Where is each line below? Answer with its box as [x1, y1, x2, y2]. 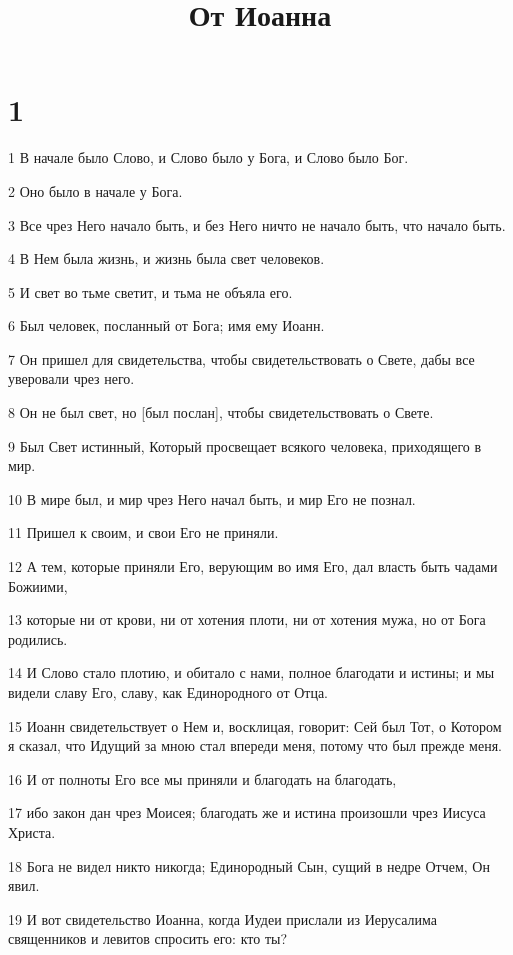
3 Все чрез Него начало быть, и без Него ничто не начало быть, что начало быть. [8, 214, 506, 235]
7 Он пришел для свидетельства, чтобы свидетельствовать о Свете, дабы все [8, 348, 475, 369]
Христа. [8, 821, 56, 842]
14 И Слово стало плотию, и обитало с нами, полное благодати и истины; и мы [8, 662, 495, 683]
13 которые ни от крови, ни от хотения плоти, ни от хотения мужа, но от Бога [8, 609, 486, 630]
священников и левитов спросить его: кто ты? [8, 928, 288, 949]
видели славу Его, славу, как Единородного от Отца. [8, 682, 329, 702]
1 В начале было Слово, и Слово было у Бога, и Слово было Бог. [8, 147, 409, 168]
